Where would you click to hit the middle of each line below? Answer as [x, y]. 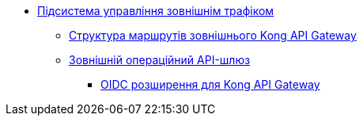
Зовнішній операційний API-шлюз [160, 60]
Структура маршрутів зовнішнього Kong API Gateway [213, 35]
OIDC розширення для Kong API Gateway [210, 84]
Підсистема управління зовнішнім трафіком [156, 11]
